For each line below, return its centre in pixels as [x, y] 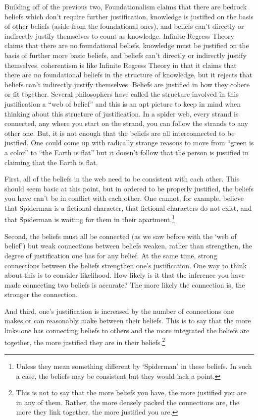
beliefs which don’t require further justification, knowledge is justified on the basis [129, 16]
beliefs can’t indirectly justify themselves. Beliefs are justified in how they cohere [127, 84]
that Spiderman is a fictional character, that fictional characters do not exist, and [128, 208]
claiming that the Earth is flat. [51, 162]
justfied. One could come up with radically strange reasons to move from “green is [129, 143]
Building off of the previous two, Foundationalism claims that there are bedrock [126, 6]
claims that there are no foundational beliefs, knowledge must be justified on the [127, 45]
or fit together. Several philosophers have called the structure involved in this [122, 94]
